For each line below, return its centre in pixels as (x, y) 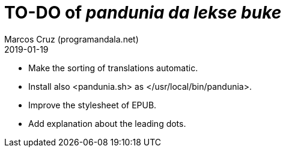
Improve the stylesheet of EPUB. (93, 105)
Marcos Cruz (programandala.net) (71, 39)
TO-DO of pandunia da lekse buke (143, 13)
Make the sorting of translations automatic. (113, 68)
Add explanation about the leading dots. (107, 123)
